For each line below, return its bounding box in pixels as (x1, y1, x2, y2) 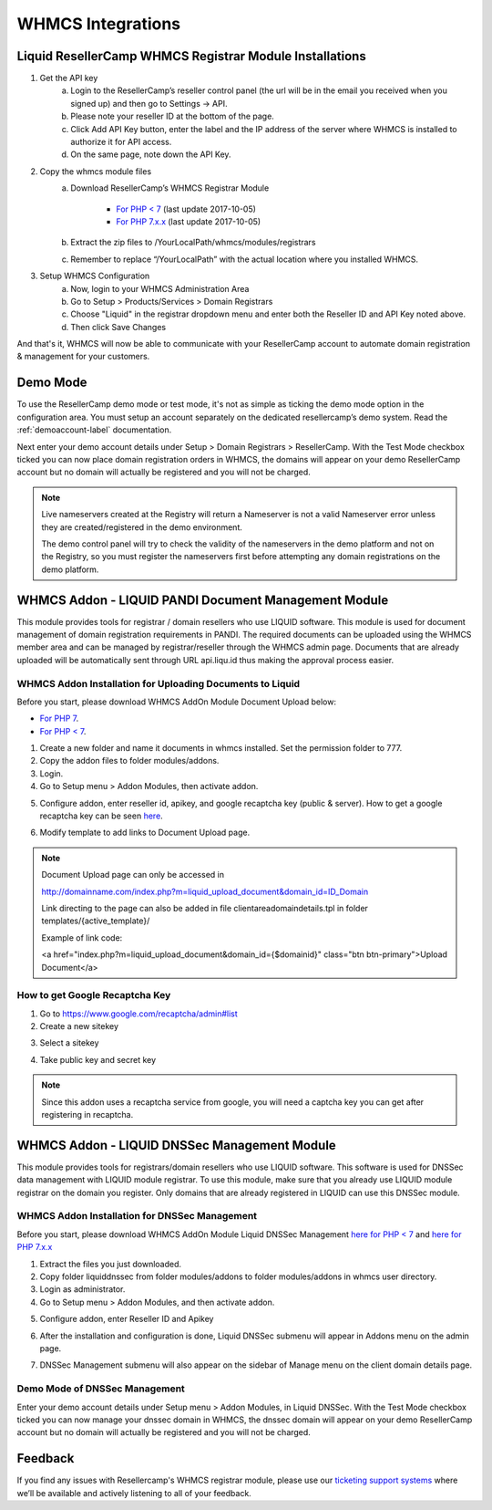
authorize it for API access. (70, 137, 172, 148)
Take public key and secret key (39, 1054, 157, 1065)
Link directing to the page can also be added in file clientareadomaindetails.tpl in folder (41, 902, 369, 913)
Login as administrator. (39, 1284, 126, 1295)
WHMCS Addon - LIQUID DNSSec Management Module (16, 1137, 336, 1153)
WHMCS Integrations (16, 14, 181, 34)
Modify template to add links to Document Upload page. (39, 827, 251, 838)
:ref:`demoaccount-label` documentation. (16, 424, 172, 435)
